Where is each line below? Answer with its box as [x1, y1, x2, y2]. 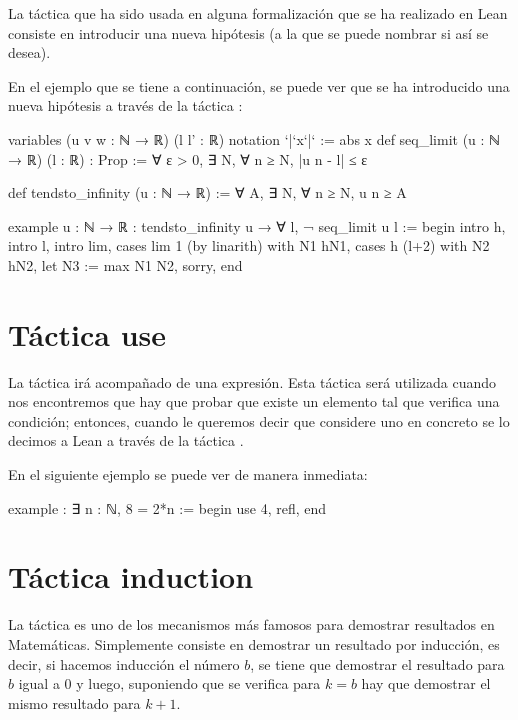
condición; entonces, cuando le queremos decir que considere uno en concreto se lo [8, 410, 510, 431]
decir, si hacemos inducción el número [8, 653, 240, 674]
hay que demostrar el [361, 673, 491, 694]
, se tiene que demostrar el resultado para [250, 653, 505, 674]
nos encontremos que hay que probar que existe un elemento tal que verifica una [8, 391, 500, 412]
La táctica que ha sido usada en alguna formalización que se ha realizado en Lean [8, 3, 508, 23]
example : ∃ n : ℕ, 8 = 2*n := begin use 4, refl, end [8, 497, 327, 518]
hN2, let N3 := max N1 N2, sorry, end [8, 254, 243, 275]
